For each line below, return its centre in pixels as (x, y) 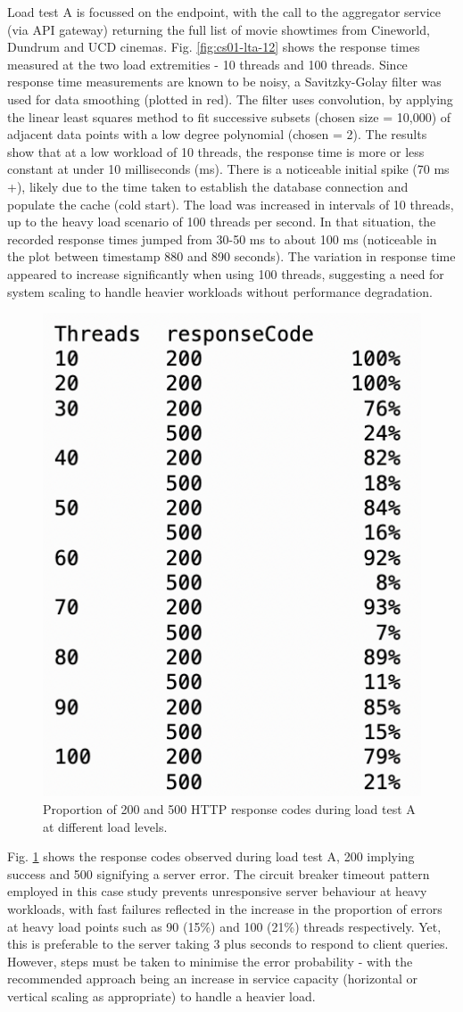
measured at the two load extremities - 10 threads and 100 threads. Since (207, 64)
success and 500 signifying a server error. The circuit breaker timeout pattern (219, 873)
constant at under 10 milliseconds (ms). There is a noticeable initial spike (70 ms (228, 169)
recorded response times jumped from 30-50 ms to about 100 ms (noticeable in (222, 239)
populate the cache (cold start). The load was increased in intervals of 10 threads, (231, 204)
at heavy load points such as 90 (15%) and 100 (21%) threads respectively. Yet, (224, 926)
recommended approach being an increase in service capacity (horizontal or (213, 979)
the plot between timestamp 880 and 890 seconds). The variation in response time (231, 256)
